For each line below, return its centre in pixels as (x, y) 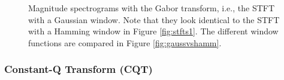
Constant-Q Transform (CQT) (78, 69)
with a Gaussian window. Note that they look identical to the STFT (154, 19)
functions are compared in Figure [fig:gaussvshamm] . (125, 42)
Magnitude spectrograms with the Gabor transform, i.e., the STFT (152, 8)
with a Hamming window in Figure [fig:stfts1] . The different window (153, 31)
